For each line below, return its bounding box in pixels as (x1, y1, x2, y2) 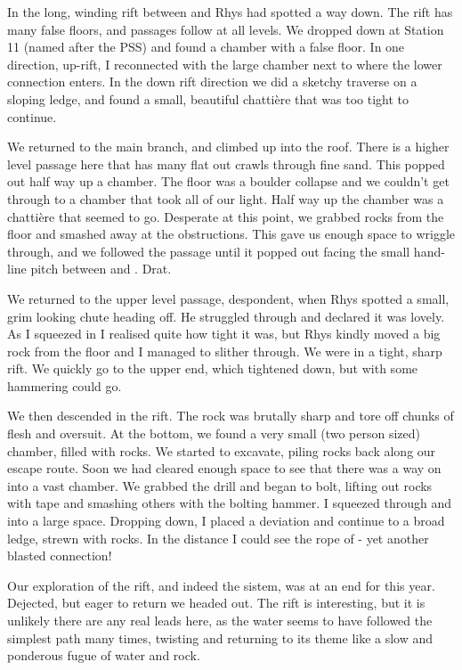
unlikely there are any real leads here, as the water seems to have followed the (7, 611, 433, 629)
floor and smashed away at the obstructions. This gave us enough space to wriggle (7, 225, 456, 243)
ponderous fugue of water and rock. (7, 646, 200, 665)
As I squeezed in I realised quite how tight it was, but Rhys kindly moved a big (7, 324, 441, 343)
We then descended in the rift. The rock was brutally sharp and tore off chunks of (7, 406, 454, 425)
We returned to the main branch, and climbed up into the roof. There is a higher (7, 137, 450, 156)
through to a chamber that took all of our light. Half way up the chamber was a (7, 189, 444, 208)
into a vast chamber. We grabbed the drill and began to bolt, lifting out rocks (7, 476, 433, 494)
